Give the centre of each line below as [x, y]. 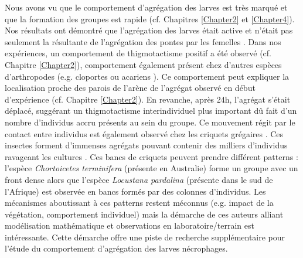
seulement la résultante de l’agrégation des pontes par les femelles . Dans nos [143, 41]
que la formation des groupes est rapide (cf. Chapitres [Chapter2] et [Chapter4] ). [150, 18]
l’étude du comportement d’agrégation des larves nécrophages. [116, 248]
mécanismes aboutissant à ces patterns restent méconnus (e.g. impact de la [139, 203]
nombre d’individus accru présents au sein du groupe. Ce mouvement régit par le [150, 122]
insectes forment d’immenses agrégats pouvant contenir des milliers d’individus [146, 145]
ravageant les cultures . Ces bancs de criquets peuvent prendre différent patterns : [151, 156]
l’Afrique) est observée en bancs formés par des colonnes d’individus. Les [135, 191]
